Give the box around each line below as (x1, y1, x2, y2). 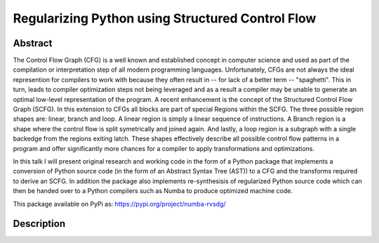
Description (13, 218, 66, 230)
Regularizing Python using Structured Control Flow (13, 11, 317, 26)
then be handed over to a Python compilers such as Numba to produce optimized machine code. (13, 187, 293, 195)
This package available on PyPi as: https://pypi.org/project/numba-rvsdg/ (13, 199, 226, 208)
